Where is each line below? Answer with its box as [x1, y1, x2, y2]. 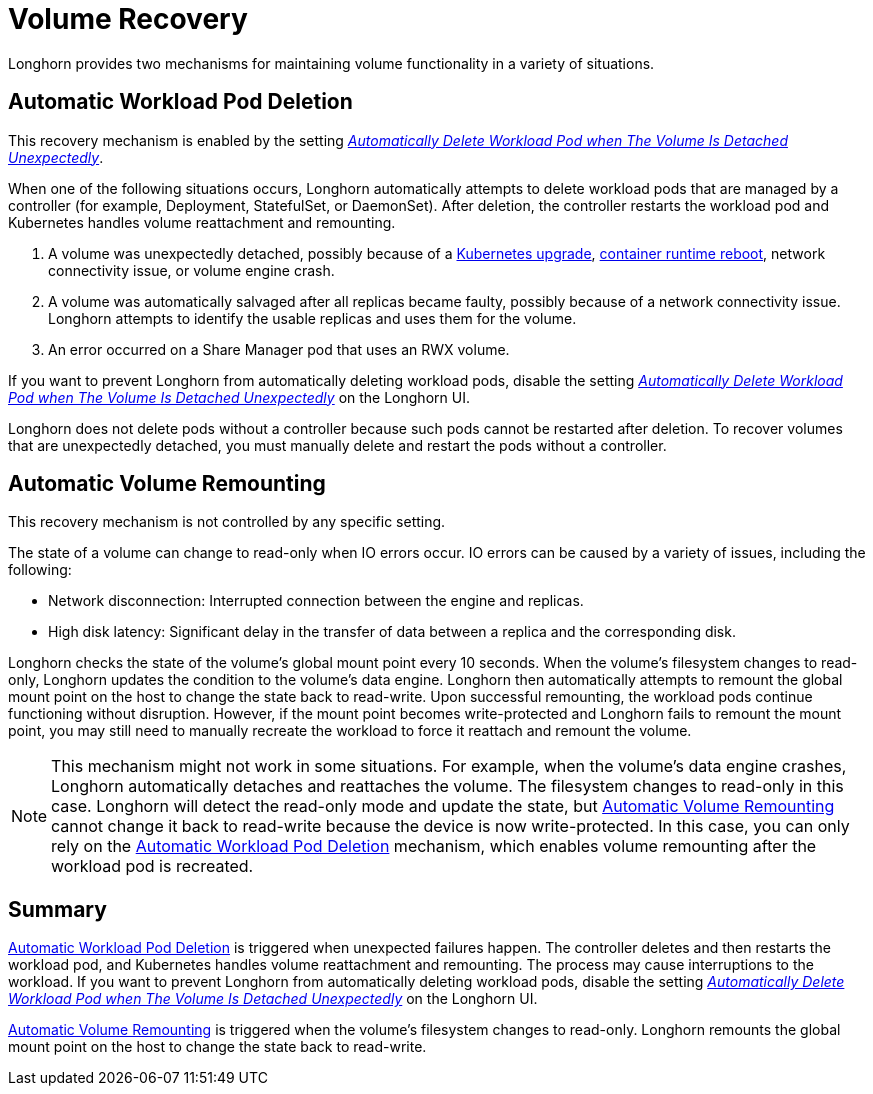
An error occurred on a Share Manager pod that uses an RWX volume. [48, 340, 510, 358]
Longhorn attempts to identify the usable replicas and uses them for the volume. [48, 309, 577, 327]
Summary [8, 896, 107, 922]
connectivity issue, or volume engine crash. [48, 261, 335, 279]
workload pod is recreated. [51, 856, 254, 877]
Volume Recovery [8, 2, 248, 36]
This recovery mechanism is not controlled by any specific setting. [8, 513, 446, 531]
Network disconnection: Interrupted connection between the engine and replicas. [48, 592, 584, 610]
